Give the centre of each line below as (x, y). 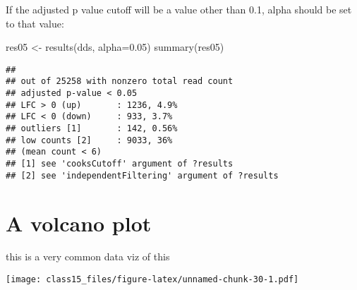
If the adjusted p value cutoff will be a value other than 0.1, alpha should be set (179, 9)
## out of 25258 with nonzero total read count (120, 81)
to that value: (35, 23)
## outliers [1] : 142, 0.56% (92, 129)
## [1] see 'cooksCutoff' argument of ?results (120, 164)
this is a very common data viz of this (88, 256)
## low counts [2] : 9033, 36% (89, 140)
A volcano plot (79, 223)
